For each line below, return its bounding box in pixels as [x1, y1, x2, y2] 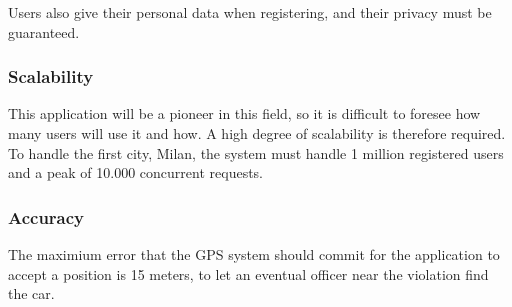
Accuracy [8, 204, 85, 229]
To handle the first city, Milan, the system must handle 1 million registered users [8, 142, 504, 163]
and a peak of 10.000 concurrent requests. [8, 162, 263, 183]
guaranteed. [8, 21, 80, 42]
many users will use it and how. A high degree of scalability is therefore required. [8, 123, 506, 143]
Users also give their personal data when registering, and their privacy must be [8, 2, 492, 22]
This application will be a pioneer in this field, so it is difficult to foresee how [8, 103, 481, 124]
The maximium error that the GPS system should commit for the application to [8, 244, 500, 264]
